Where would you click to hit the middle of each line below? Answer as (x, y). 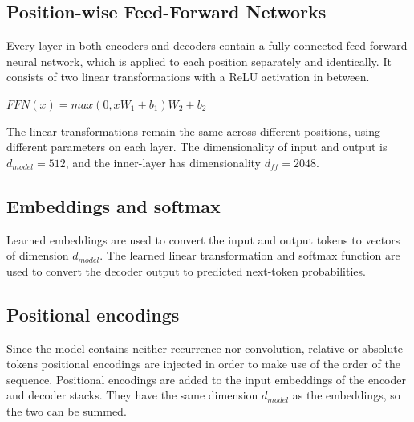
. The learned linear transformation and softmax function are (250, 255)
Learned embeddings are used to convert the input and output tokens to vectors (203, 239)
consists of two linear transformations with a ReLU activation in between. (188, 77)
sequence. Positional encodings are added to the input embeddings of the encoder (206, 379)
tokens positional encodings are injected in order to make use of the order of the (203, 364)
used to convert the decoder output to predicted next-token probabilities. (186, 270)
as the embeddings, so (346, 395)
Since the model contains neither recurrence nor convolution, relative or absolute (205, 348)
